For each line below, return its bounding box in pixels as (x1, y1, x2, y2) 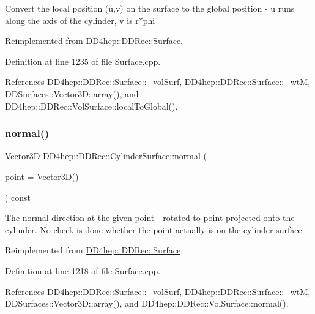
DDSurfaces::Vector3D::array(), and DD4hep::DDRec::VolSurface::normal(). (5, 297, 289, 310)
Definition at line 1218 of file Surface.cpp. (5, 264, 161, 277)
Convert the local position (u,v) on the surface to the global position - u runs (5, 2, 295, 14)
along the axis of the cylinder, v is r (5, 13, 139, 26)
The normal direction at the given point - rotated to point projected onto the (5, 211, 295, 224)
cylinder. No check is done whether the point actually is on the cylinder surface (5, 223, 302, 236)
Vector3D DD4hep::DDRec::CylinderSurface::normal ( (5, 149, 207, 162)
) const (5, 190, 31, 203)
